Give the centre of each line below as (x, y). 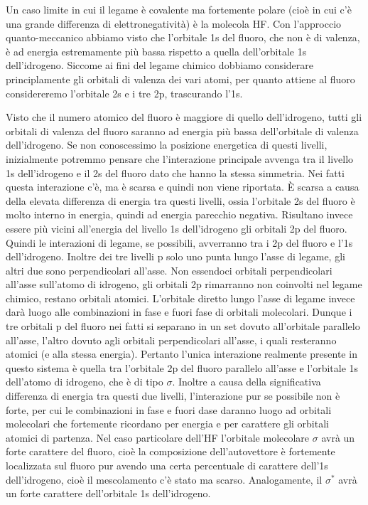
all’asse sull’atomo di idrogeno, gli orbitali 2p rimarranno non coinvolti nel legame (184, 284)
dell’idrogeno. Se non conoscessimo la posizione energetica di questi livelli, (167, 145)
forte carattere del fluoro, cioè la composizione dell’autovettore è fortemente (171, 451)
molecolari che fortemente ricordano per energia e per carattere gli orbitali (167, 424)
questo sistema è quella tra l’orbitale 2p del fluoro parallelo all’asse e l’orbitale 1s (182, 367)
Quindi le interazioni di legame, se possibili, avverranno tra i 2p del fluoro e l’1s (179, 242)
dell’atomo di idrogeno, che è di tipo (85, 382)
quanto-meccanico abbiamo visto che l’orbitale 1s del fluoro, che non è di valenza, (183, 37)
